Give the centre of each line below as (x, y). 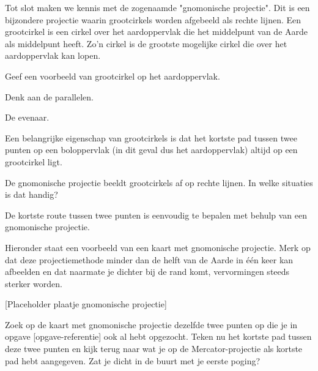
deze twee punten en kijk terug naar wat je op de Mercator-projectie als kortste (154, 349)
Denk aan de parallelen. (49, 96)
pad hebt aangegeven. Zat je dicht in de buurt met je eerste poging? (133, 360)
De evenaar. (27, 117)
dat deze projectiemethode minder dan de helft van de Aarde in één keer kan (149, 259)
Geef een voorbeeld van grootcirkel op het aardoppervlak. (113, 76)
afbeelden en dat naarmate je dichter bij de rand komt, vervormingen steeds (147, 272)
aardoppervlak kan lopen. (53, 55)
